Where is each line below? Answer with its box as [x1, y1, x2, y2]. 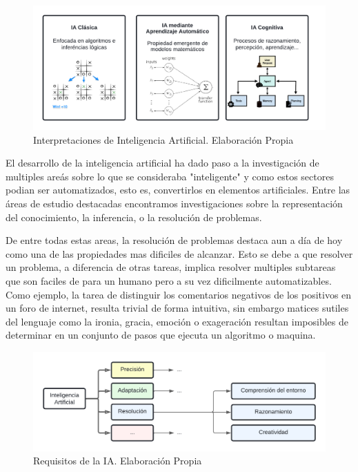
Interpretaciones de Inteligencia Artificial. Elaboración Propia [33, 132, 294, 147]
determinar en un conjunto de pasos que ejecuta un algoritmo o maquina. [6, 328, 316, 342]
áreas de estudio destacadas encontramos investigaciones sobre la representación [6, 196, 343, 211]
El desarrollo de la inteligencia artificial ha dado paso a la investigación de [6, 155, 319, 170]
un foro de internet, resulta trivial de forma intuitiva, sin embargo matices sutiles [6, 301, 349, 315]
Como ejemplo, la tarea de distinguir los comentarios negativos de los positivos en [6, 287, 352, 301]
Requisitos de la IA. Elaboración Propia [33, 453, 202, 468]
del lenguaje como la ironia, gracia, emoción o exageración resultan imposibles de [6, 314, 348, 328]
